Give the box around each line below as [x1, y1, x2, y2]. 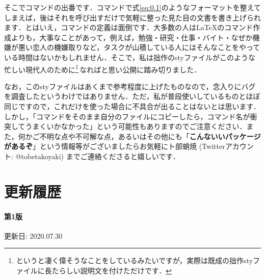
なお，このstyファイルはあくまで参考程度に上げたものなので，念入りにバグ [4, 81, 256, 91]
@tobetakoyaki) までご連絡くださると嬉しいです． [15, 150, 180, 161]
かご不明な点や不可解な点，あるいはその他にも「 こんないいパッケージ [25, 131, 261, 141]
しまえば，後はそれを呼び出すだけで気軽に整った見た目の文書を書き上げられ [4, 12, 261, 22]
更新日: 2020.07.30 [4, 230, 63, 241]
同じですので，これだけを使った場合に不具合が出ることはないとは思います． [4, 101, 260, 111]
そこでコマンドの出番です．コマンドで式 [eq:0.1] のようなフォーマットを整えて [4, 2, 261, 12]
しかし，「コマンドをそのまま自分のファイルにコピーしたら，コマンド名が [4, 111, 250, 121]
